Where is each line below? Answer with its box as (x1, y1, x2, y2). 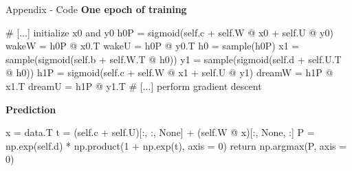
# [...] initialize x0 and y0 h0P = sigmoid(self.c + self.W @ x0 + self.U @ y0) (5, 25, 333, 39)
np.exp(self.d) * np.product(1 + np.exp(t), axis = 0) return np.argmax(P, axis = (5, 138, 347, 152)
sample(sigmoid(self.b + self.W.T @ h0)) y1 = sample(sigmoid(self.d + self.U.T (5, 52, 342, 66)
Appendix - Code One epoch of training (5, 2, 187, 16)
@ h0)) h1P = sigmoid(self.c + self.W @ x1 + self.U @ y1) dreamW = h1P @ (5, 65, 333, 80)
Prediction (5, 102, 56, 116)
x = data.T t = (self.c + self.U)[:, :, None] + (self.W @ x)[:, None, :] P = (5, 125, 315, 139)
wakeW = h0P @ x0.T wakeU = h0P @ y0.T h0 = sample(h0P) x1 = (5, 38, 300, 53)
